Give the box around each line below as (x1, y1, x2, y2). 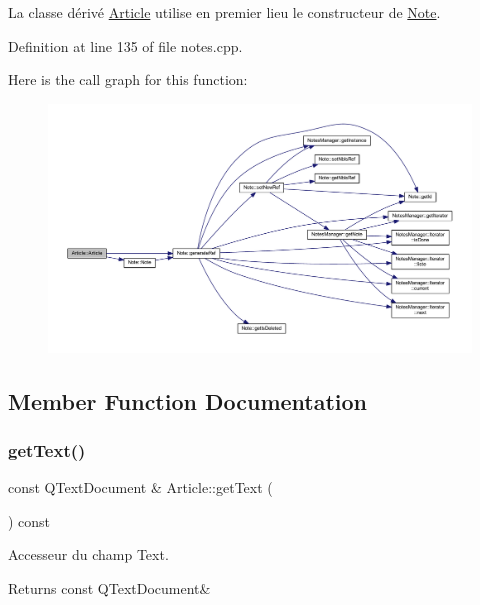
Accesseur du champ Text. (8, 544, 169, 565)
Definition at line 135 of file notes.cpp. (8, 35, 243, 56)
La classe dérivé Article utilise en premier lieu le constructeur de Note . (8, 2, 441, 22)
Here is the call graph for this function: (8, 69, 248, 90)
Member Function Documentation (8, 385, 368, 416)
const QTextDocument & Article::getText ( (8, 477, 273, 498)
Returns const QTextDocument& (8, 578, 211, 598)
